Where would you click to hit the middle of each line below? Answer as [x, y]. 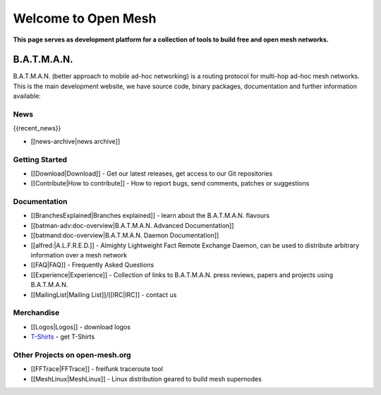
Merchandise [36, 312]
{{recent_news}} [37, 128]
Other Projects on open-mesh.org [72, 355]
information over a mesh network [79, 255]
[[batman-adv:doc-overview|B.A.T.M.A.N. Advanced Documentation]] [132, 225]
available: [27, 96]
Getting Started [40, 159]
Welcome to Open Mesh [85, 18]
